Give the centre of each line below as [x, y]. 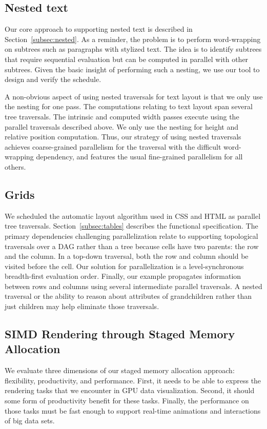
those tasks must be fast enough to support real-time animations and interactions [133, 410]
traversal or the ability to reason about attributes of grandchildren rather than [128, 296]
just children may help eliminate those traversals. [82, 306]
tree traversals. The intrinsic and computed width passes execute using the [122, 116]
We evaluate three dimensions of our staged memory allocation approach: [120, 370]
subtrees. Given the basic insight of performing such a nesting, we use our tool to [132, 69]
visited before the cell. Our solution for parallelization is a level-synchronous [124, 266]
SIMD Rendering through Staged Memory [120, 334]
